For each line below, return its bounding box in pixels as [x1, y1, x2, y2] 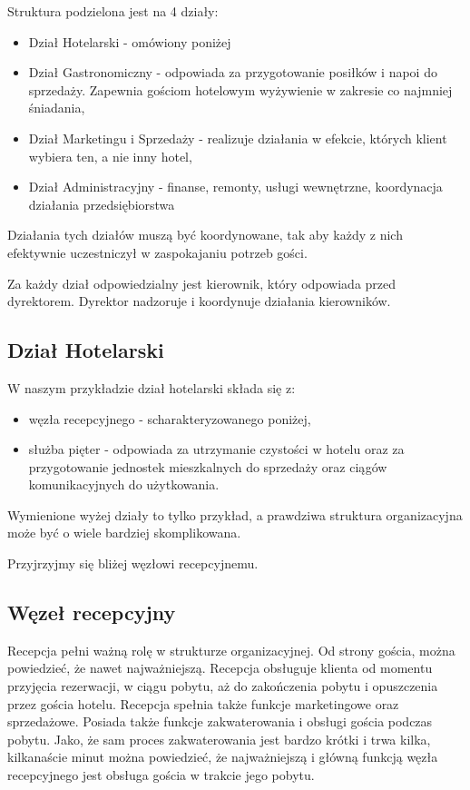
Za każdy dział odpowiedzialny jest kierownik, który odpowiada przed [7, 273, 397, 292]
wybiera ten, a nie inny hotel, [28, 146, 192, 165]
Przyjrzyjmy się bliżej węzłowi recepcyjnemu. [7, 554, 259, 573]
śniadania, [28, 98, 85, 117]
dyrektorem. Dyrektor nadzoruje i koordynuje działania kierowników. [7, 291, 391, 311]
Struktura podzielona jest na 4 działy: [7, 2, 219, 20]
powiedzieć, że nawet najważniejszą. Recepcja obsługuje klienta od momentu [7, 658, 433, 677]
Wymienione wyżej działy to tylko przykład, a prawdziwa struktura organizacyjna [7, 505, 463, 524]
